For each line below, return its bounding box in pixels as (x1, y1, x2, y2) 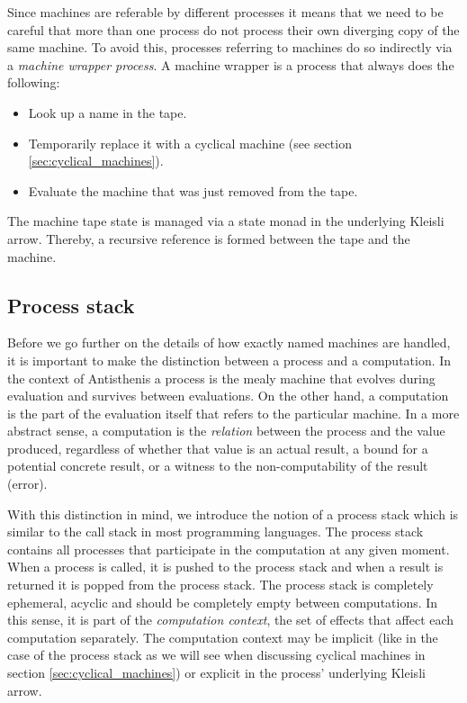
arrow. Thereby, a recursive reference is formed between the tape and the (7, 229, 410, 248)
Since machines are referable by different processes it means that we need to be (7, 3, 444, 21)
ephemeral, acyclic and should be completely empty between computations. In (7, 592, 438, 611)
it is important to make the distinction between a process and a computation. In (7, 350, 452, 369)
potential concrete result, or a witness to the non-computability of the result (7, 456, 428, 475)
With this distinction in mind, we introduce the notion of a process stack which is (7, 504, 459, 523)
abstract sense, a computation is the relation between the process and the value (7, 421, 445, 440)
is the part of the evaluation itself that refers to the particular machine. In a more (7, 403, 460, 422)
